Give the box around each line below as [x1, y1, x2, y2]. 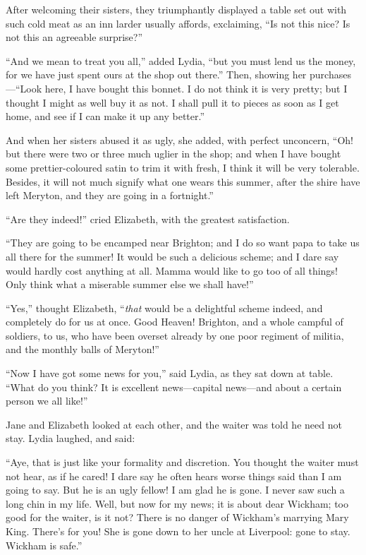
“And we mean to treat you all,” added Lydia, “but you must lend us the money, [6, 53, 356, 68]
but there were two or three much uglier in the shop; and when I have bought [6, 146, 341, 161]
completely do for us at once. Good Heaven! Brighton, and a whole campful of [6, 314, 343, 329]
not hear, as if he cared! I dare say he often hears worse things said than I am [6, 468, 342, 483]
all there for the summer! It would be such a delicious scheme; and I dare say [6, 249, 339, 263]
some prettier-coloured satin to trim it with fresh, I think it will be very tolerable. [6, 160, 360, 174]
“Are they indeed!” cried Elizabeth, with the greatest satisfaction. [6, 211, 290, 226]
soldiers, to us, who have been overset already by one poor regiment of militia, [6, 328, 344, 342]
